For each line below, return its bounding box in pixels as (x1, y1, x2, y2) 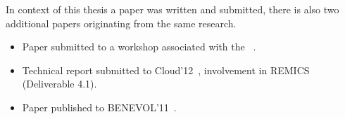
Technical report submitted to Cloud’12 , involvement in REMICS (22, 62, 310, 77)
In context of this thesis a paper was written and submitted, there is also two (6, 2, 339, 16)
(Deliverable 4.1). (22, 76, 97, 91)
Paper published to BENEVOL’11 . (22, 99, 177, 114)
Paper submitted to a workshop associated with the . (22, 39, 256, 54)
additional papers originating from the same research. (6, 15, 237, 30)
